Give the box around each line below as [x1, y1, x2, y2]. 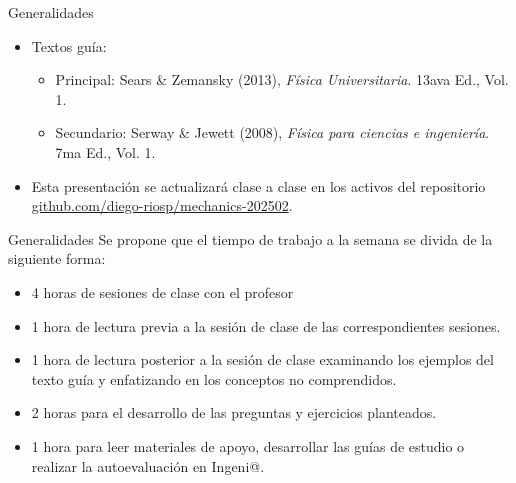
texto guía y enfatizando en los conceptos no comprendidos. [31, 368, 397, 389]
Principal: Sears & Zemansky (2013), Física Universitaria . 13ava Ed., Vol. [55, 69, 509, 90]
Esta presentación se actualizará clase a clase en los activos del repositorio [31, 175, 486, 196]
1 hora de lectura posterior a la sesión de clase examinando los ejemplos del [31, 349, 494, 370]
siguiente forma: [8, 248, 106, 269]
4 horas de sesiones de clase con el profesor [31, 281, 294, 302]
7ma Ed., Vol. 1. [55, 141, 156, 162]
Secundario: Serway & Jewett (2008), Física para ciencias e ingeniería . [55, 122, 490, 143]
